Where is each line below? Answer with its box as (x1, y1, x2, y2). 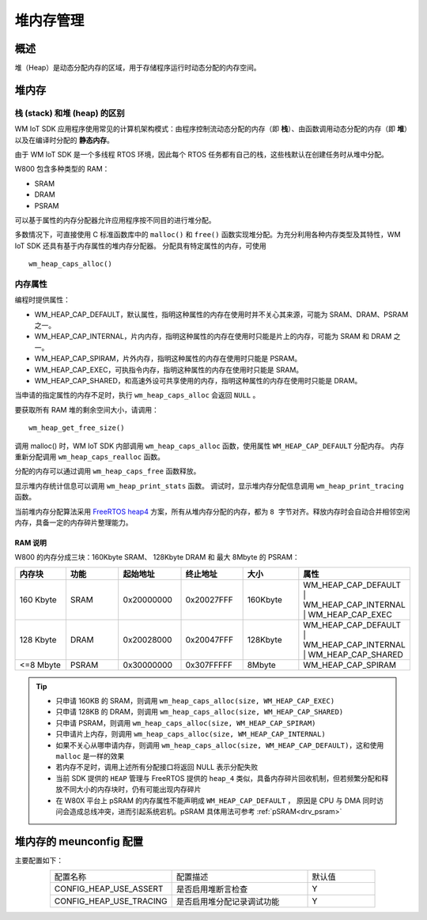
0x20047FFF (185, 634, 233, 645)
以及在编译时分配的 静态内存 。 (14, 135, 114, 145)
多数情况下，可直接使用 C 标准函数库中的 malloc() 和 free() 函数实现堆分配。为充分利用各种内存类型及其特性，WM (14, 230, 401, 239)
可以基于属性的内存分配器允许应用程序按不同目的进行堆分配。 (14, 215, 216, 224)
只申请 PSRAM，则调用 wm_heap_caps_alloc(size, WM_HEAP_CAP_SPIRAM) (55, 718, 316, 727)
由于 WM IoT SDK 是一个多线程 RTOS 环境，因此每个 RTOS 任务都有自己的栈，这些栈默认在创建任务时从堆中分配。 (14, 150, 389, 159)
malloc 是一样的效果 (55, 752, 125, 761)
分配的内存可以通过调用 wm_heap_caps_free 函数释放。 (14, 466, 201, 476)
